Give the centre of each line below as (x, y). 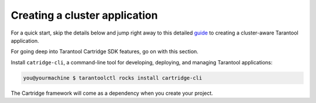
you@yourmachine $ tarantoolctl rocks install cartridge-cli (113, 78)
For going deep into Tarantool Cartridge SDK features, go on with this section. (105, 51)
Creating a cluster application (84, 15)
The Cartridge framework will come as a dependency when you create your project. (112, 93)
